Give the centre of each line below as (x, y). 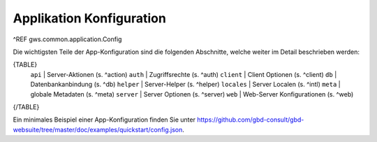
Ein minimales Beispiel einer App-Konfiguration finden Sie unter (104, 120)
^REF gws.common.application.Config (67, 39)
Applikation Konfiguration (90, 18)
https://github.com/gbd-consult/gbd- (250, 120)
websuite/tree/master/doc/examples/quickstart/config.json (98, 129)
